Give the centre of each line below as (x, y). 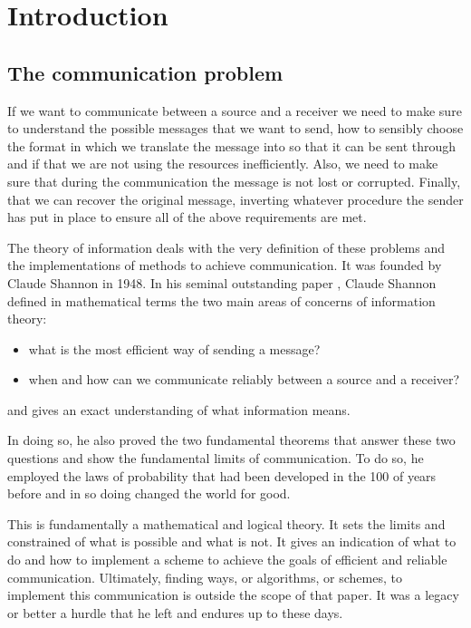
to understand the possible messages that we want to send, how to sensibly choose (235, 128)
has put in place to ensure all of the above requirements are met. (187, 217)
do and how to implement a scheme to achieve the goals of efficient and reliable (227, 560)
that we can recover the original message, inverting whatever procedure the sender (235, 199)
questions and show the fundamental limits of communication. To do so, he (216, 458)
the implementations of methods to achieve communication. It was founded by (225, 265)
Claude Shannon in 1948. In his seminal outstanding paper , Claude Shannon (222, 282)
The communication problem (145, 72)
